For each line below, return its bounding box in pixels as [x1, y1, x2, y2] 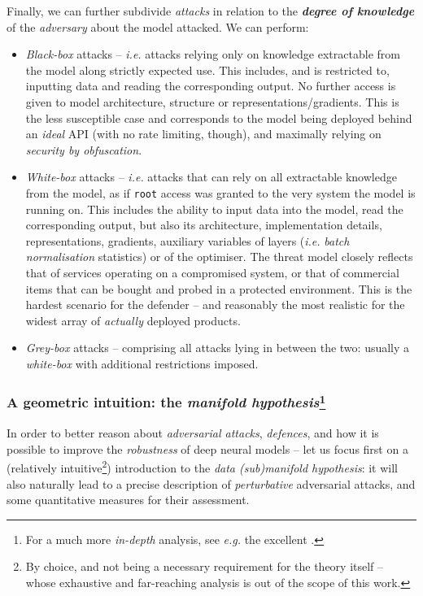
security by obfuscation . [25, 141, 142, 158]
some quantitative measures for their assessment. [7, 491, 250, 508]
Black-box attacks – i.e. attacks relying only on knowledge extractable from [25, 46, 400, 63]
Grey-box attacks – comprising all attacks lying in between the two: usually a [25, 339, 410, 356]
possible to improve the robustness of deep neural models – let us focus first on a [7, 440, 408, 457]
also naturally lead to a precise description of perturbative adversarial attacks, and [7, 475, 416, 492]
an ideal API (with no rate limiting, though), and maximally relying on [25, 125, 382, 142]
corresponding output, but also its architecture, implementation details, [25, 216, 382, 233]
